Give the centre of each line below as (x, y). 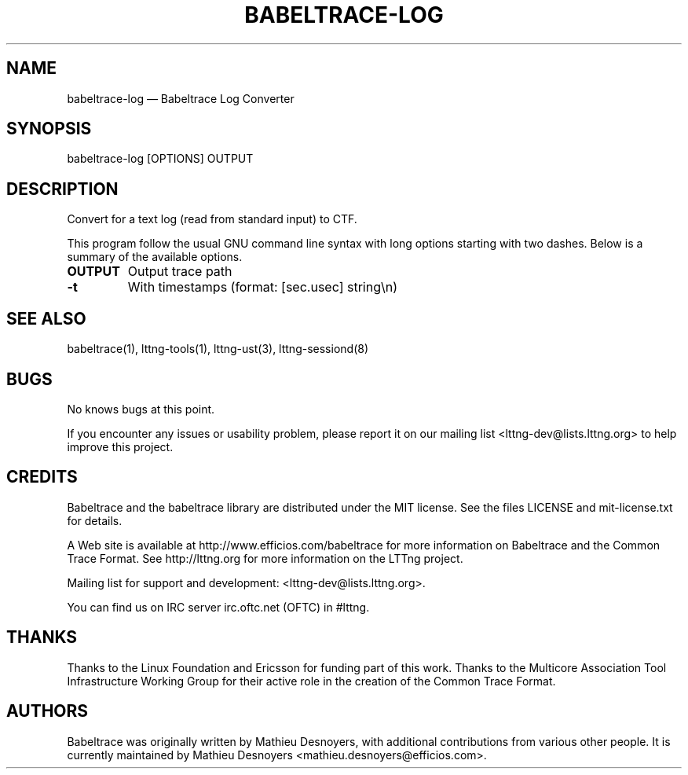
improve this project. (120, 446)
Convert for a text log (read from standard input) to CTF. (212, 219)
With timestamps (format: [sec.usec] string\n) (263, 287)
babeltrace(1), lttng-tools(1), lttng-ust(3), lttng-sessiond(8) (218, 349)
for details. (95, 520)
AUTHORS (48, 711)
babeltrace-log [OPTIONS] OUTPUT (160, 159)
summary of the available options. (155, 257)
